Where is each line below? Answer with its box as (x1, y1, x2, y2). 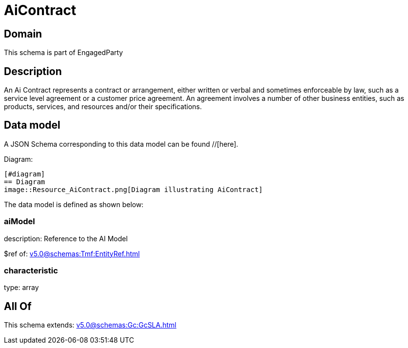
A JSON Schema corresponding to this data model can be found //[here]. (4, 139, 238, 148)
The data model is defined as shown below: (4, 200, 144, 209)
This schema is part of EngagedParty (4, 48, 123, 57)
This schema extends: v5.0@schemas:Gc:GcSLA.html (4, 321, 176, 329)
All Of (4, 300, 32, 312)
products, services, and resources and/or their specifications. (4, 102, 202, 111)
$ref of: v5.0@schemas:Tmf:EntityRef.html (4, 249, 140, 258)
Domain (4, 27, 42, 40)
